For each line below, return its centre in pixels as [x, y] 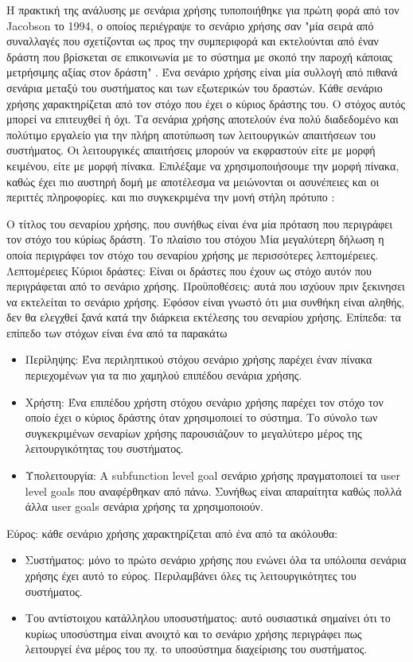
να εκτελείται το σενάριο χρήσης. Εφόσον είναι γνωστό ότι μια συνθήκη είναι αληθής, [206, 301]
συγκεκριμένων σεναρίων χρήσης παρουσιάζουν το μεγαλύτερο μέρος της [193, 432]
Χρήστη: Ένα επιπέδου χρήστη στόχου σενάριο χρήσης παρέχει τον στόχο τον [204, 401]
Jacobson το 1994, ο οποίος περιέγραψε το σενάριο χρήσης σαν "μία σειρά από [190, 25]
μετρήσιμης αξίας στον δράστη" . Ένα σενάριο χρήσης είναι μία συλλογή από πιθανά [202, 72]
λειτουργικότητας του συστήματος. [104, 448]
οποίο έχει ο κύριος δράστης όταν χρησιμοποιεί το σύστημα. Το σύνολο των [201, 417]
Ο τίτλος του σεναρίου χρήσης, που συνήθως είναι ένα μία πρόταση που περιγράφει [199, 223]
